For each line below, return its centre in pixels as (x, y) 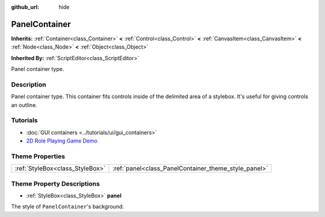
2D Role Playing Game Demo (62, 141)
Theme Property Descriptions (56, 183)
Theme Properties (38, 156)
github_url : (25, 7)
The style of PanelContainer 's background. (68, 207)
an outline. (24, 105)
